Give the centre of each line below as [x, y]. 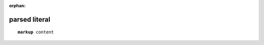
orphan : [17, 6]
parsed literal [30, 19]
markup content [36, 32]
